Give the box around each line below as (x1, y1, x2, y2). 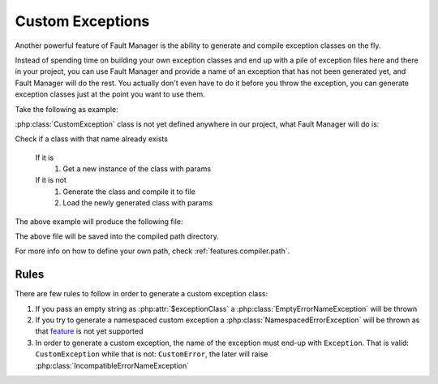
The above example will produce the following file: (15, 216, 183, 227)
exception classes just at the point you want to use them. (15, 89, 206, 99)
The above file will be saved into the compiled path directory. (15, 231, 219, 241)
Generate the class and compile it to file (62, 187, 196, 196)
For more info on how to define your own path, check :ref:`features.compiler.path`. (15, 246, 290, 256)
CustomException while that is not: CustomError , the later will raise (35, 349, 268, 359)
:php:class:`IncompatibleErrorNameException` (35, 360, 190, 370)
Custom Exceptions (15, 12, 150, 30)
